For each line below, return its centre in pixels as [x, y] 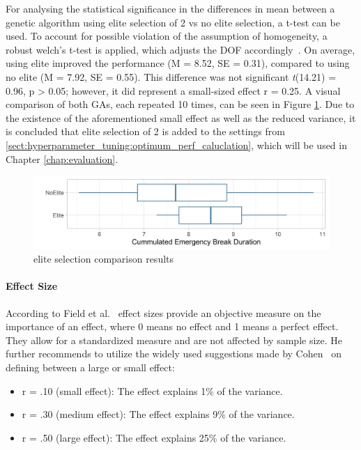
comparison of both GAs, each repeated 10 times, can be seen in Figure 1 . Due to [180, 104]
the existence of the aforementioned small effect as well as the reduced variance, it [181, 117]
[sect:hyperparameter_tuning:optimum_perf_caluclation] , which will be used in [176, 145]
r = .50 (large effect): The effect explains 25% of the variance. [154, 437]
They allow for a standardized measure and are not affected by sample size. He [174, 340]
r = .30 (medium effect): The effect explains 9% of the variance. [158, 414]
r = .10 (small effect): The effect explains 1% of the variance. [152, 390]
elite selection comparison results [104, 259]
